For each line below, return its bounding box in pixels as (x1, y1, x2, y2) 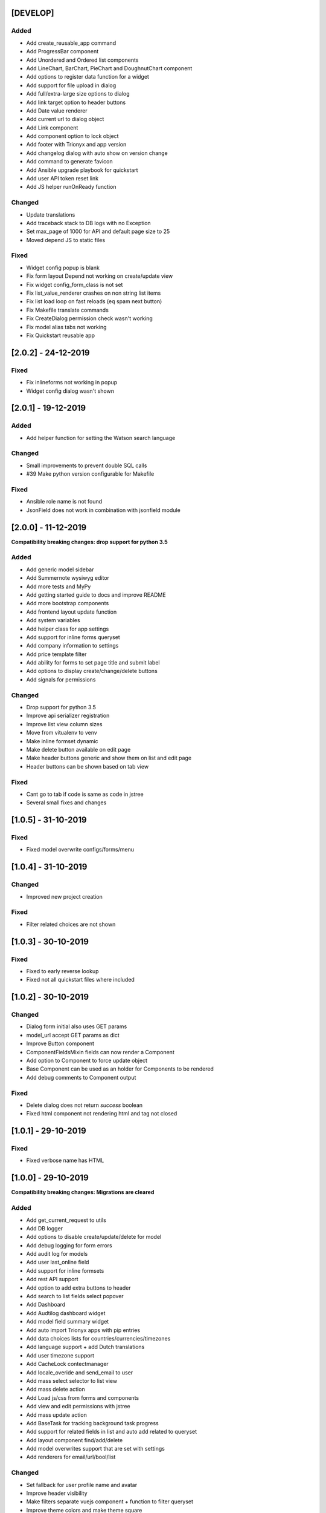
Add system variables (26, 617, 81, 624)
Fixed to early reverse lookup (26, 967, 99, 974)
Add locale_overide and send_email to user (26, 1368, 133, 1376)
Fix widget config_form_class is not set (26, 281, 123, 288)
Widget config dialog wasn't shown (26, 387, 115, 395)
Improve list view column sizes (26, 720, 103, 727)
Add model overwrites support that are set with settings (26, 1445, 165, 1452)
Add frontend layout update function (26, 608, 117, 615)
